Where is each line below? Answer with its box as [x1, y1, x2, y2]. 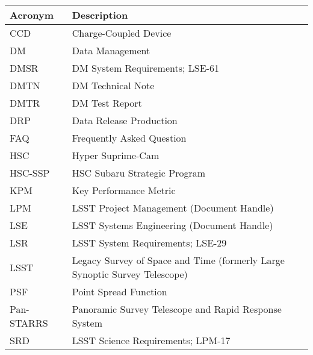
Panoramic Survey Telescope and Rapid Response [72, 302, 282, 316]
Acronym [10, 8, 54, 22]
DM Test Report [72, 96, 142, 110]
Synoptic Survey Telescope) [72, 267, 188, 281]
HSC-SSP [10, 166, 50, 180]
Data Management [72, 43, 150, 57]
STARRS [10, 316, 48, 330]
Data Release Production [72, 113, 178, 127]
